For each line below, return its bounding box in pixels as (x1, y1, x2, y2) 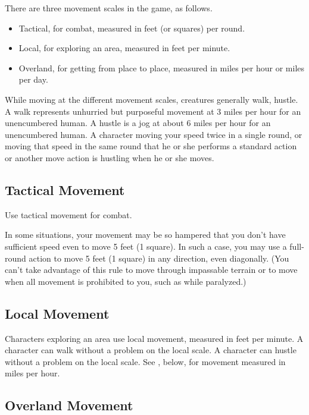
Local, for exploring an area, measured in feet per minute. (18, 42, 230, 54)
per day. (18, 73, 48, 86)
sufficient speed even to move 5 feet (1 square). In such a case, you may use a (5, 240, 287, 252)
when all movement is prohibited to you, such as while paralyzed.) (5, 275, 246, 287)
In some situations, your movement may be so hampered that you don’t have (5, 228, 286, 241)
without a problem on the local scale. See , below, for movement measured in (5, 355, 286, 367)
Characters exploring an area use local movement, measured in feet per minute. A (5, 332, 304, 344)
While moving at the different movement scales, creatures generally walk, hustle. (5, 93, 298, 105)
